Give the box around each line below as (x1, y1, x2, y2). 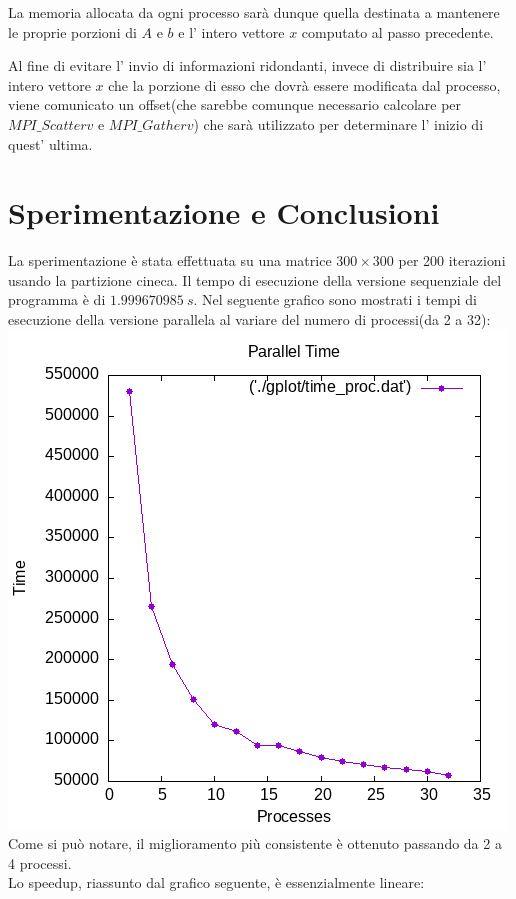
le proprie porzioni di (8, 21, 137, 42)
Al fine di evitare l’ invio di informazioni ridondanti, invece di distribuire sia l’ (8, 55, 487, 76)
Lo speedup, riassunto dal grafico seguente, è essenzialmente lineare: (8, 872, 425, 893)
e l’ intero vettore (178, 21, 285, 42)
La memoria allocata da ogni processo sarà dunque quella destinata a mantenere (8, 2, 500, 22)
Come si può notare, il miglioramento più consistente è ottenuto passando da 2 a (8, 833, 502, 854)
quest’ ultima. (8, 133, 93, 154)
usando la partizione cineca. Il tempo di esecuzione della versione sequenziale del (8, 269, 502, 290)
